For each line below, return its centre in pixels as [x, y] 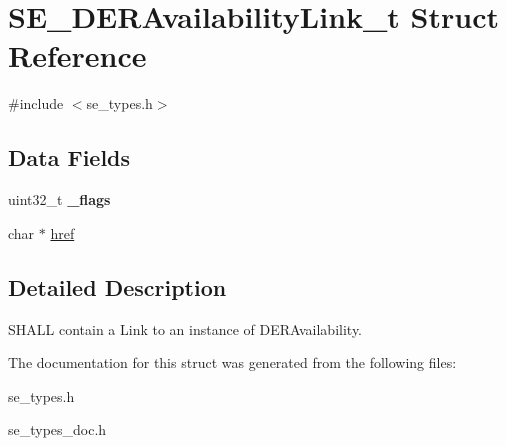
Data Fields [69, 157]
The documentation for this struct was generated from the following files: [232, 362]
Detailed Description [117, 286]
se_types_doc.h [57, 429]
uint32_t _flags [59, 199]
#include [36, 103]
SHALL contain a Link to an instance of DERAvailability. [185, 328]
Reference [77, 55]
